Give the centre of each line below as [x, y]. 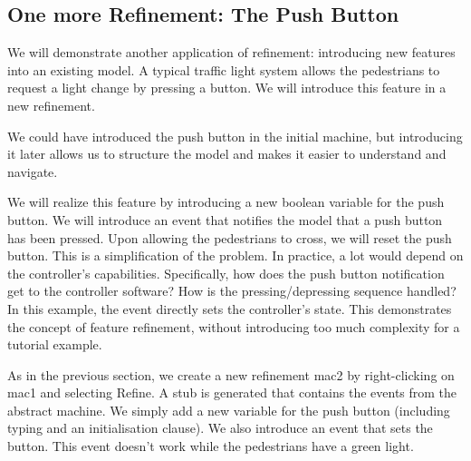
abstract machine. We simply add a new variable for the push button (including [229, 410]
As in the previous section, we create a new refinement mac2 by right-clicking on [231, 374]
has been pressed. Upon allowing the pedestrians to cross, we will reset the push [230, 237]
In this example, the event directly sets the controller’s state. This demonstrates [230, 308]
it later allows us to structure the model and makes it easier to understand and [227, 154]
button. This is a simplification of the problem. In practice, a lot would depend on [235, 255]
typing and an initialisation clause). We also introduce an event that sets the [220, 428]
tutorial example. [55, 344]
